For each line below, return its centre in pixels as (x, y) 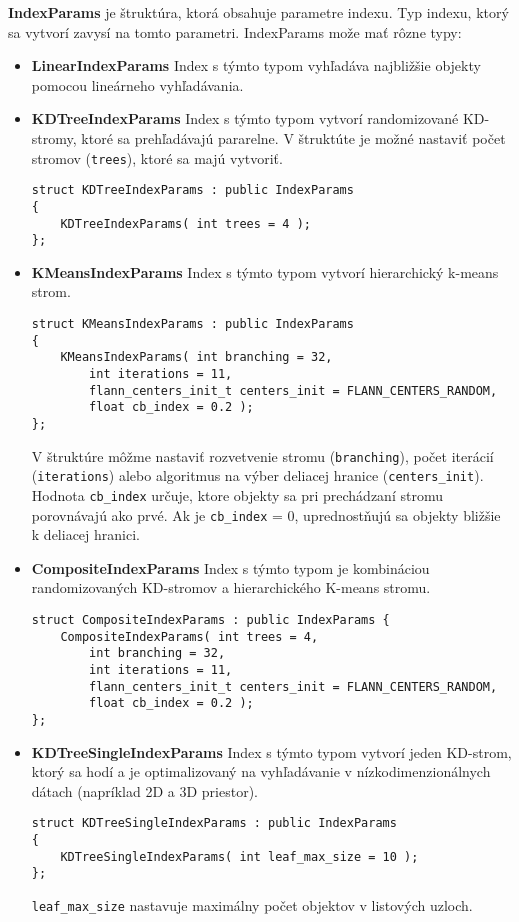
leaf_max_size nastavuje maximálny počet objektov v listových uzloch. (252, 905)
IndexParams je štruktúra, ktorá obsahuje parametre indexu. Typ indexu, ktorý (258, 12)
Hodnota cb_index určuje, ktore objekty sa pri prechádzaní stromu (237, 494)
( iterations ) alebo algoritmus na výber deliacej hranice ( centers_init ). (257, 475)
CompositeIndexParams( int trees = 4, (189, 636)
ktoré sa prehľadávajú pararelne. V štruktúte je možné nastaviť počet (293, 137)
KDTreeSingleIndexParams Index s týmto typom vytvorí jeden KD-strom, (271, 751)
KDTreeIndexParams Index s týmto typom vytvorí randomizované (245, 118)
